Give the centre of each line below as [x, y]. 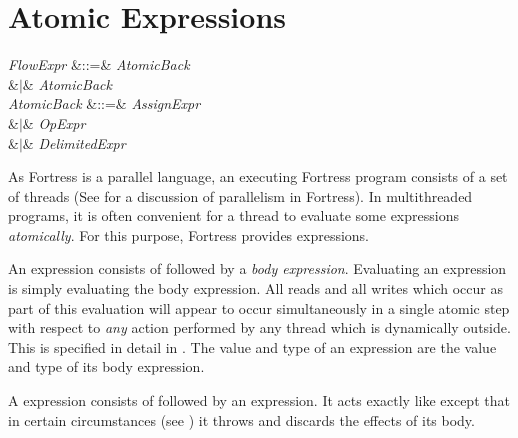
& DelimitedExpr [74, 142]
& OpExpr [54, 122]
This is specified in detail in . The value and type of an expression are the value [252, 346]
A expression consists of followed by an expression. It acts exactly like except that [259, 400]
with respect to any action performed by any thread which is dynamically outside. [259, 327]
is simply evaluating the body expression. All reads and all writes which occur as [255, 288]
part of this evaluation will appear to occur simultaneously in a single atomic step [259, 307]
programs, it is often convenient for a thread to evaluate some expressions [233, 215]
